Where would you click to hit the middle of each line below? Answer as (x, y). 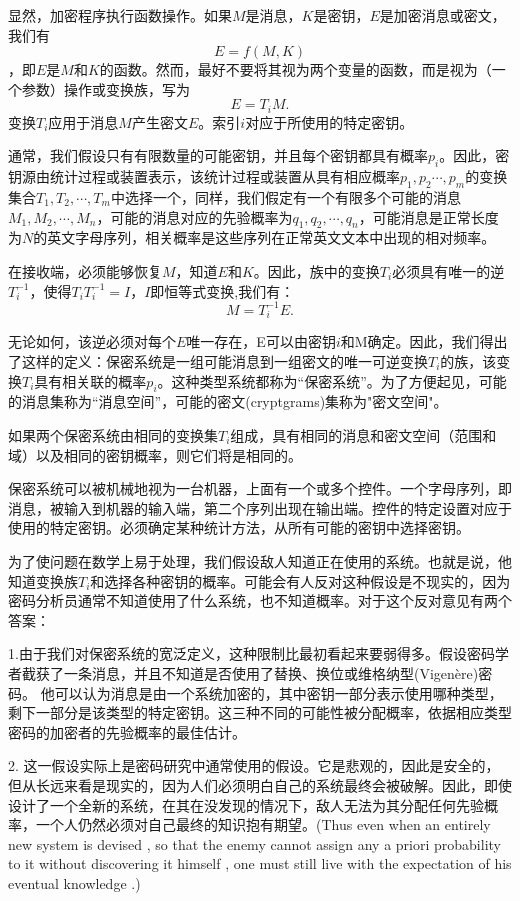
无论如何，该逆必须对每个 (92, 341)
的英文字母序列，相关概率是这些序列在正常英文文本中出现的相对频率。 (264, 237)
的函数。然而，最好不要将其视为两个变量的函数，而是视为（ (295, 69)
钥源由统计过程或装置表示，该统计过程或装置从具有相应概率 (204, 176)
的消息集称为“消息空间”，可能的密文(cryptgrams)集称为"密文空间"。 (228, 401)
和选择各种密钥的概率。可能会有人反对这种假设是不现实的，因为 (300, 580)
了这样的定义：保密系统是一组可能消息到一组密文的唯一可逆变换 (218, 361)
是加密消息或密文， (442, 15)
